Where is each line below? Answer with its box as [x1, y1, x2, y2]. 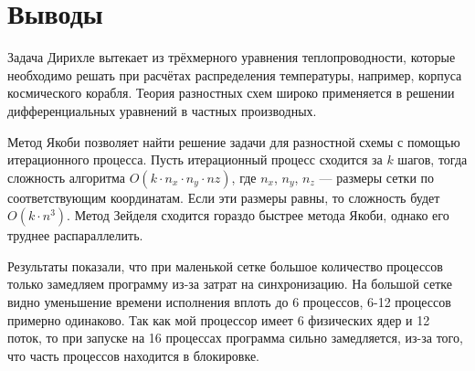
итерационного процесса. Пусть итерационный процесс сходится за [7, 150, 383, 169]
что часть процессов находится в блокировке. [7, 345, 260, 365]
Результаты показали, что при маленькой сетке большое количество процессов [7, 256, 443, 275]
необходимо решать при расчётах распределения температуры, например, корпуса [7, 65, 462, 84]
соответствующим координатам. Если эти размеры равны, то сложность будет [7, 187, 440, 207]
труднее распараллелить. [7, 226, 143, 245]
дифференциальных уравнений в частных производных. [7, 101, 317, 120]
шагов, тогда [397, 150, 468, 169]
